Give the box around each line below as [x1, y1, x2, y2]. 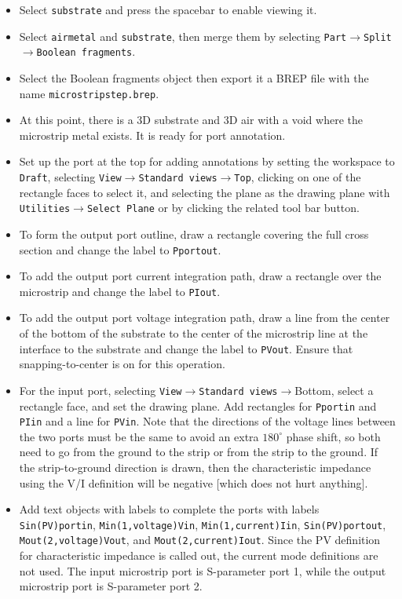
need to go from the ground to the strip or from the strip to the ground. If [19, 444, 378, 460]
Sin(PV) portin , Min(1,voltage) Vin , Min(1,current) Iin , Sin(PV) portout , [19, 516, 386, 532]
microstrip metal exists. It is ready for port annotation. [19, 126, 286, 143]
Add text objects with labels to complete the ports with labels [19, 501, 320, 517]
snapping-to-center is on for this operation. [19, 356, 225, 372]
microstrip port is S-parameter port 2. [19, 578, 203, 594]
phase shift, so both [286, 428, 381, 444]
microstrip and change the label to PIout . [19, 283, 221, 299]
